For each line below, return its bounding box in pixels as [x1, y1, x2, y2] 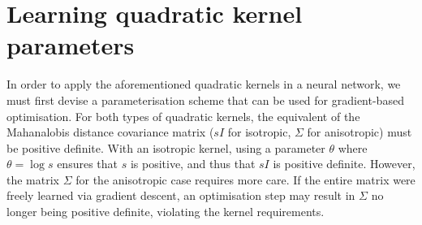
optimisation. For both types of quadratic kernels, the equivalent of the [6, 107, 360, 124]
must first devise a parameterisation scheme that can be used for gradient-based [6, 91, 404, 108]
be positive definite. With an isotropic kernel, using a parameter [6, 139, 325, 156]
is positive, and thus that [130, 155, 256, 172]
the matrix [6, 171, 59, 188]
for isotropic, [227, 123, 291, 141]
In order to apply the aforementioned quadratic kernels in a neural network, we [6, 76, 401, 93]
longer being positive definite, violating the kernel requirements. [6, 203, 325, 220]
